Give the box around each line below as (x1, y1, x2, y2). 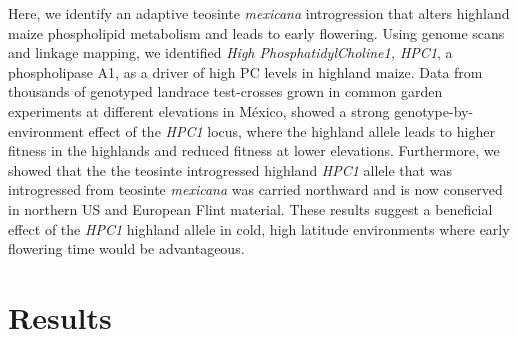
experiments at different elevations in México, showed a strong (8, 100, 390, 121)
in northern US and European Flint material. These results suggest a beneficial (8, 198, 493, 219)
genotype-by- (394, 100, 474, 121)
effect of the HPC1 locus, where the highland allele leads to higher (88, 120, 495, 141)
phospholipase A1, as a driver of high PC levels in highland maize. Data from (8, 61, 483, 82)
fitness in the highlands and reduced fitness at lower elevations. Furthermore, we (8, 140, 500, 161)
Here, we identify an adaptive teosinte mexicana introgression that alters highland (8, 3, 510, 23)
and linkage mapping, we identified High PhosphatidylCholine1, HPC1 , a (8, 42, 453, 63)
